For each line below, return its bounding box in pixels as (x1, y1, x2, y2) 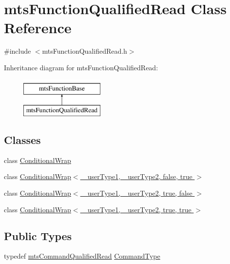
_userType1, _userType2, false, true (82, 171, 192, 182)
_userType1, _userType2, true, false (82, 188, 192, 198)
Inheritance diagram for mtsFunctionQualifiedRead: (4, 62, 158, 72)
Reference (4, 18, 72, 38)
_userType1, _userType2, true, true (82, 204, 192, 214)
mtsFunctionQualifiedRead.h (42, 46, 127, 56)
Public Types (4, 228, 72, 243)
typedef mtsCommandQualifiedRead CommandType (4, 251, 160, 261)
